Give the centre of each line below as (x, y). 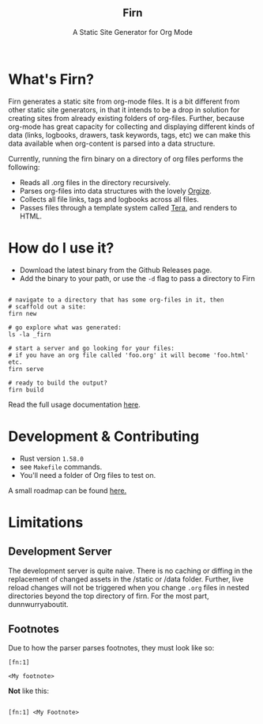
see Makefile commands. (61, 467)
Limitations (46, 522)
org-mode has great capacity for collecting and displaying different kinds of (131, 127)
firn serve (26, 369)
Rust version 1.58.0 (52, 458)
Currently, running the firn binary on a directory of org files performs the (126, 158)
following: (24, 167)
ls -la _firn (30, 334)
